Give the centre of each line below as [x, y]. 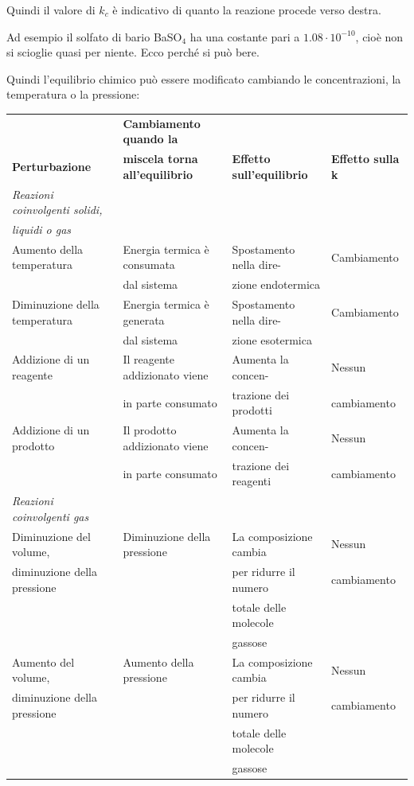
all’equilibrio [158, 174]
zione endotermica [276, 284]
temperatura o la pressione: [73, 94]
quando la [150, 139]
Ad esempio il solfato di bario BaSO [94, 36]
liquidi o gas [42, 230]
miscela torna [160, 159]
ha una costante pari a [245, 36]
